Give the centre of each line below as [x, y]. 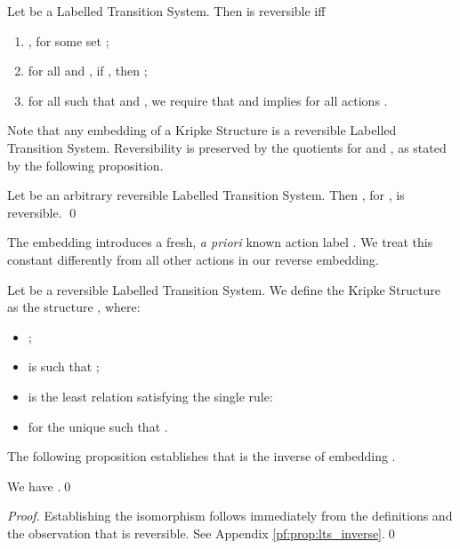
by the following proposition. [85, 165]
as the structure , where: [74, 307]
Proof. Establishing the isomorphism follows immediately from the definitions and [230, 516]
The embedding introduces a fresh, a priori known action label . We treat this [220, 242]
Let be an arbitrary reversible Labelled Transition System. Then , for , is [206, 195]
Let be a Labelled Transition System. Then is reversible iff [166, 11]
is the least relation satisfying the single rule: [150, 396]
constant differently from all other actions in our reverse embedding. [193, 259]
